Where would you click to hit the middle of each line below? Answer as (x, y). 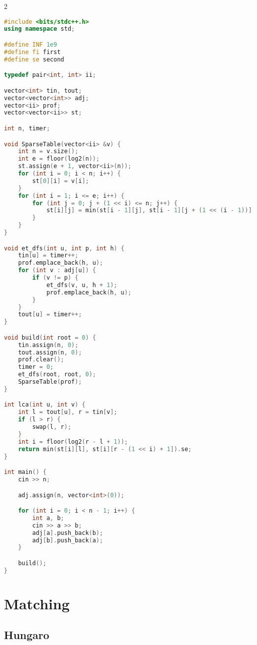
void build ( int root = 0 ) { (50, 337)
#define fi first (32, 52)
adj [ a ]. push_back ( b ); (68, 533)
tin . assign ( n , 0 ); (48, 345)
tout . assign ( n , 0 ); (50, 352)
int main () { (25, 472)
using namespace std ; (40, 29)
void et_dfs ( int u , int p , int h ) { (64, 248)
